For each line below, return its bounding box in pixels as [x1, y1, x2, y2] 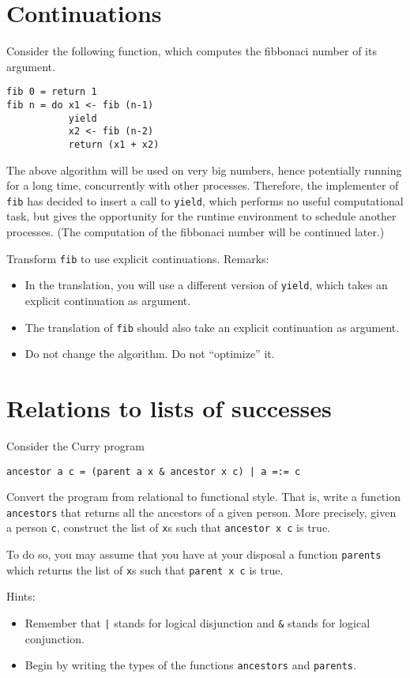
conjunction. [24, 630, 85, 646]
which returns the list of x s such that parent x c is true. [6, 561, 284, 578]
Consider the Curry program [6, 437, 145, 454]
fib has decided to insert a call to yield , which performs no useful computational [6, 192, 404, 209]
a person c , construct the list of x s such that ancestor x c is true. [6, 519, 330, 536]
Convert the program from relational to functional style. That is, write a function [6, 488, 401, 505]
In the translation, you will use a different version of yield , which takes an [24, 277, 388, 293]
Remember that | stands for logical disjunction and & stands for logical [24, 614, 371, 631]
